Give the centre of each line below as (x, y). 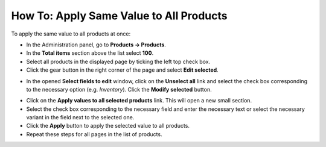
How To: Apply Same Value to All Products (119, 16)
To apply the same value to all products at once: (71, 34)
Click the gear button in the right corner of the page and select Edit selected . (122, 70)
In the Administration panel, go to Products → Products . (96, 45)
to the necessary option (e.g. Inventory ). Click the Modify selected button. (119, 89)
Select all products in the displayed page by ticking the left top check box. (118, 61)
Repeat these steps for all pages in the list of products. (94, 134)
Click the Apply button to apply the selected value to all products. (108, 126)
